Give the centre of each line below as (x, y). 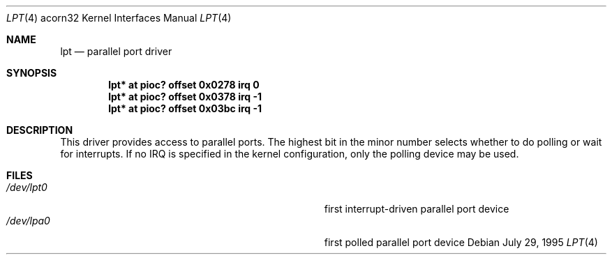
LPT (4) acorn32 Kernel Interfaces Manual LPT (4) (119, 18)
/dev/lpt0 (27, 187)
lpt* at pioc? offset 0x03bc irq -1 (185, 108)
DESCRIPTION (40, 130)
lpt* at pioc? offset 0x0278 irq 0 (184, 85)
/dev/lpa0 (28, 221)
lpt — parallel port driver (116, 51)
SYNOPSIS (32, 73)
